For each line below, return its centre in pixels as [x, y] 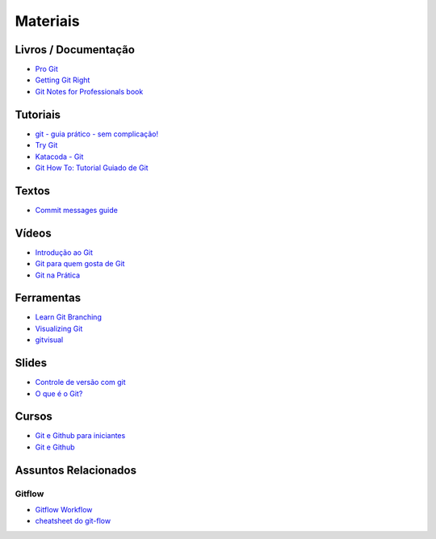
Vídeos [33, 233]
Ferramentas [48, 298]
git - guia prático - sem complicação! [97, 134]
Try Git [46, 145]
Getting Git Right [63, 80]
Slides [31, 363]
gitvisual [49, 340]
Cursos [34, 417]
